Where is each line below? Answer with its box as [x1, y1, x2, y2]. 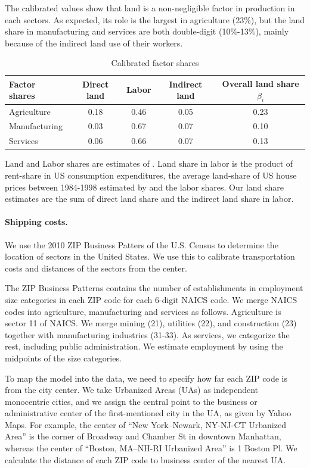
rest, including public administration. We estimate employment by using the [5, 340, 283, 352]
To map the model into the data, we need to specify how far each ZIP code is [5, 372, 287, 384]
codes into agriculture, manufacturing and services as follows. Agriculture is [5, 305, 281, 317]
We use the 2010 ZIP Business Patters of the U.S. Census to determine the [5, 238, 278, 251]
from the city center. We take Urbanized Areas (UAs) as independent [5, 383, 259, 396]
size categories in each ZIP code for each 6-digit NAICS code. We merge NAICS [5, 293, 297, 305]
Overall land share [222, 77, 299, 89]
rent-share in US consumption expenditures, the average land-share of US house [5, 169, 297, 181]
